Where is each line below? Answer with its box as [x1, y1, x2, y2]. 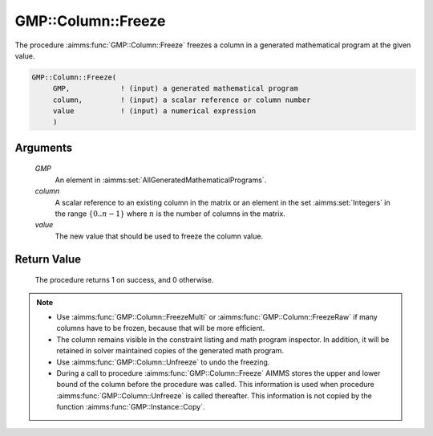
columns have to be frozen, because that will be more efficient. [56, 324, 265, 333]
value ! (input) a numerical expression [52, 107, 257, 116]
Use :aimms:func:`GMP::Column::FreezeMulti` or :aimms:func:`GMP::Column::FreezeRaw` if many [56, 312, 378, 322]
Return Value [14, 252, 82, 266]
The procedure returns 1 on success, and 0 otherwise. [34, 275, 214, 285]
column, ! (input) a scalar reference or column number [52, 95, 311, 104]
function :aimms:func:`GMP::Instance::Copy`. [56, 402, 205, 412]
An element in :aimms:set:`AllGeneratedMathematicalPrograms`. [55, 175, 267, 185]
